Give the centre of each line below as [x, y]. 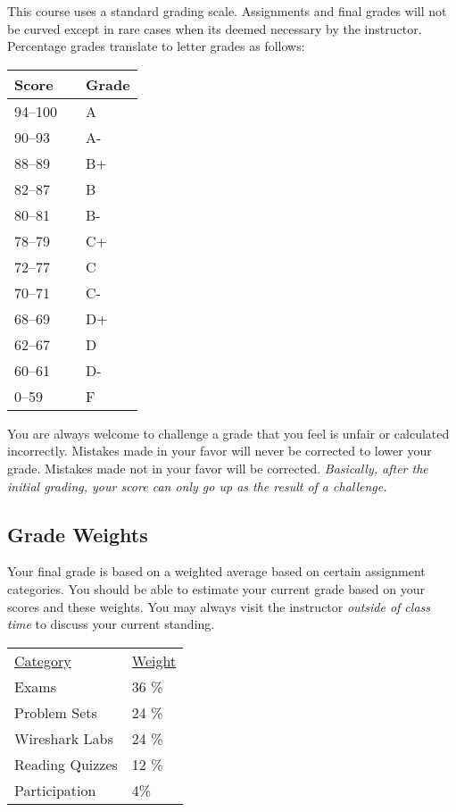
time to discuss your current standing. [111, 624]
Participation [55, 790]
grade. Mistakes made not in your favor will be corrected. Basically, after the [218, 468]
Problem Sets [56, 712]
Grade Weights [78, 534]
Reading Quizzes [66, 764]
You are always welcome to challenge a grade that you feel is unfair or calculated [228, 433]
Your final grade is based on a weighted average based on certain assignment [216, 571]
